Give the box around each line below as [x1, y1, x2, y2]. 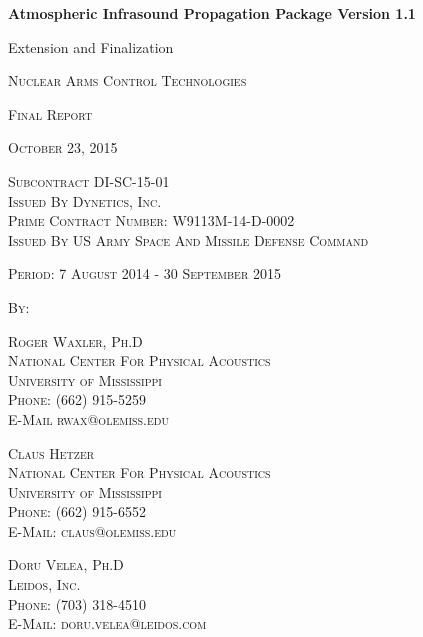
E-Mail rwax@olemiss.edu [8, 408, 169, 429]
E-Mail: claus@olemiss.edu [8, 520, 177, 541]
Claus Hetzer [8, 442, 95, 463]
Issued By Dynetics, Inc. [8, 190, 162, 211]
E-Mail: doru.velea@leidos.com [8, 613, 207, 634]
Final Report [8, 103, 93, 124]
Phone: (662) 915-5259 [8, 389, 146, 410]
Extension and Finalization [8, 36, 174, 57]
